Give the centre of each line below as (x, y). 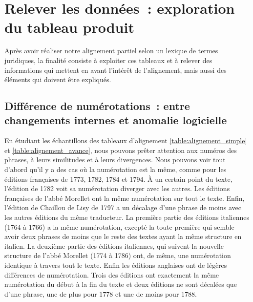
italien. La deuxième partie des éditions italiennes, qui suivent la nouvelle (114, 246)
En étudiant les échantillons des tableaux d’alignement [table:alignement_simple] (126, 140)
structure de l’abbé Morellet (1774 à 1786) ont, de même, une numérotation (118, 255)
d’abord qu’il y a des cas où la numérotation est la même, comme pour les (116, 169)
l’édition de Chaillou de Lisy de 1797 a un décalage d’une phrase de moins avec (123, 207)
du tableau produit (69, 27)
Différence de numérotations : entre (97, 106)
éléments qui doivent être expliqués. (58, 79)
